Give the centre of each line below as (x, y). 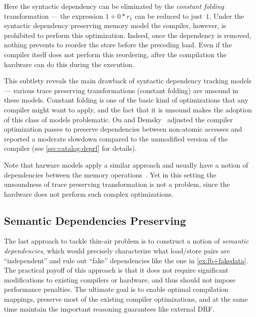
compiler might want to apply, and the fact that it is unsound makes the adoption (128, 109)
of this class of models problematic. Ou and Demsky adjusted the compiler (118, 119)
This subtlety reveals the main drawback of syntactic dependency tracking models (128, 81)
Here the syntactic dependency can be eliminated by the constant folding (114, 6)
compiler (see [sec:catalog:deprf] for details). (71, 148)
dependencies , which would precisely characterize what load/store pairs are (117, 251)
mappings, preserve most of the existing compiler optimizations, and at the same (126, 299)
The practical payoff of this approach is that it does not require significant (116, 270)
